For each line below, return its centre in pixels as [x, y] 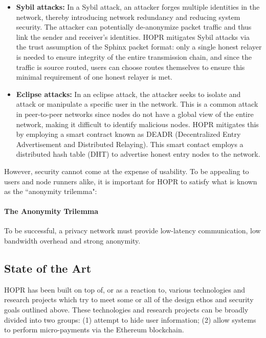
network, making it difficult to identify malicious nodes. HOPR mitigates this [137, 124]
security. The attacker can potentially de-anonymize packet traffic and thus [134, 27]
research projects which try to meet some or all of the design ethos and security [129, 299]
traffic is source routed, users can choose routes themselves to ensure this [130, 67]
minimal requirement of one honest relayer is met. [94, 77]
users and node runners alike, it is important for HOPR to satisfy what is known [131, 181]
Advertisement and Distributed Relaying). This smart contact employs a [130, 144]
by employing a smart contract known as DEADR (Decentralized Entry [128, 134]
